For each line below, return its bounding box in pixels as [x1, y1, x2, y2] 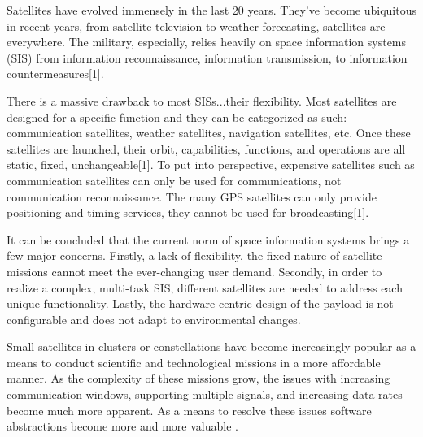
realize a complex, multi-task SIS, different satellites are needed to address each [7, 279, 403, 296]
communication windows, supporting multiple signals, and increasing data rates [7, 386, 403, 403]
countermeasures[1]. [7, 65, 104, 82]
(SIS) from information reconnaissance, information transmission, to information [7, 49, 408, 66]
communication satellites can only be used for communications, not [7, 171, 342, 188]
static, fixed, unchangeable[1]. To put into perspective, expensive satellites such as [7, 156, 415, 173]
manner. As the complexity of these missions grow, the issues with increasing [7, 370, 390, 387]
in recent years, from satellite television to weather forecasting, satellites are [7, 17, 386, 34]
